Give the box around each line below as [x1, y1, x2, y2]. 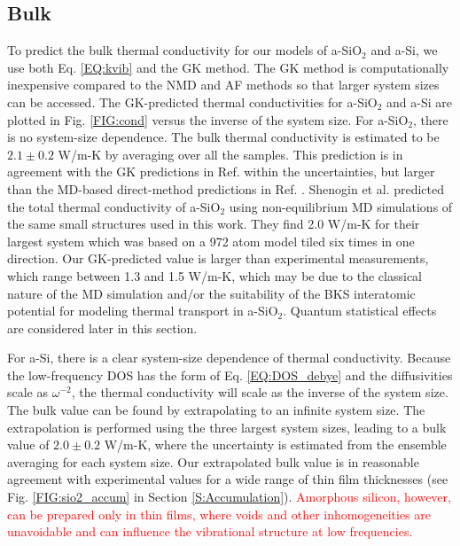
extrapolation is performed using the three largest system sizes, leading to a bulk [7, 417, 447, 436]
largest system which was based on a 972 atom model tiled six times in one [7, 231, 415, 250]
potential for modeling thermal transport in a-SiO [7, 301, 278, 320]
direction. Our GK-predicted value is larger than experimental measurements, [7, 249, 429, 268]
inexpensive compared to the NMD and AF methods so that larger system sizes [7, 75, 440, 94]
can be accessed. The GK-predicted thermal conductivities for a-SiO [7, 92, 378, 111]
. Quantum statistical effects [283, 301, 437, 320]
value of [7, 435, 50, 454]
